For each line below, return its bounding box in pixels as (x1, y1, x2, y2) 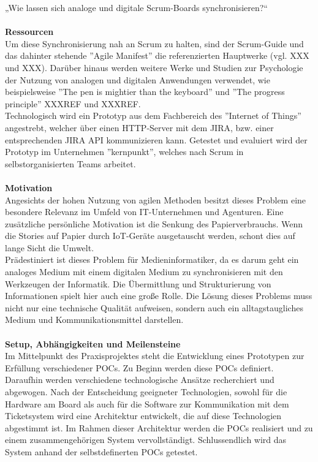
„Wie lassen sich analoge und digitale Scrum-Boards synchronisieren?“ (5, 1, 268, 13)
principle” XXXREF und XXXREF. (5, 97, 141, 110)
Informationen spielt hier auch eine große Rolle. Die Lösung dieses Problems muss (5, 289, 312, 302)
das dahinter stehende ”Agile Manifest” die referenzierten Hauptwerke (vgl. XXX (5, 49, 309, 62)
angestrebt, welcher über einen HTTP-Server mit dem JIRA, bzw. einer (5, 121, 274, 134)
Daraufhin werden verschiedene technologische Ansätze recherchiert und (5, 373, 274, 386)
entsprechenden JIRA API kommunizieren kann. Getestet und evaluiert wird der (5, 133, 308, 146)
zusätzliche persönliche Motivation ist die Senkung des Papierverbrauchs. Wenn (5, 217, 303, 230)
